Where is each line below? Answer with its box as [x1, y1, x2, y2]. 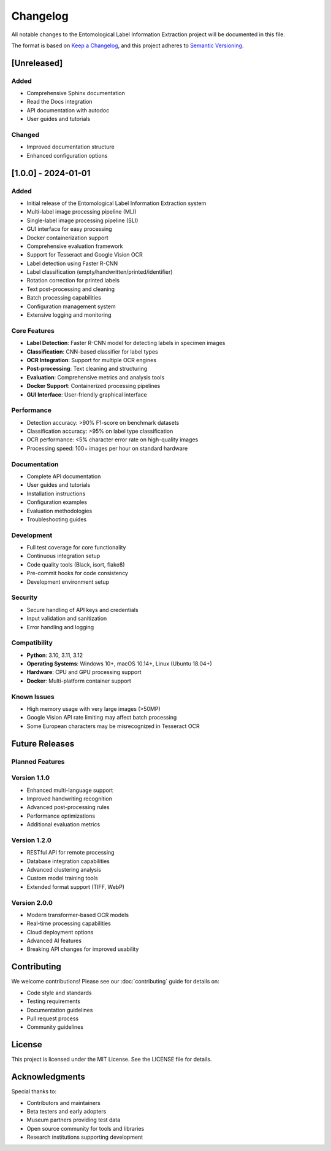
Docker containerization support [26, 234, 108, 241]
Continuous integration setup [26, 552, 101, 560]
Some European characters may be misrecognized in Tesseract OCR [26, 722, 200, 730]
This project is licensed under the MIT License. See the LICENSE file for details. [11, 1056, 212, 1063]
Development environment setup [26, 578, 110, 586]
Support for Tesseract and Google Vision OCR [26, 251, 143, 258]
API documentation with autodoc [26, 106, 110, 114]
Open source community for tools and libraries [26, 1125, 145, 1132]
